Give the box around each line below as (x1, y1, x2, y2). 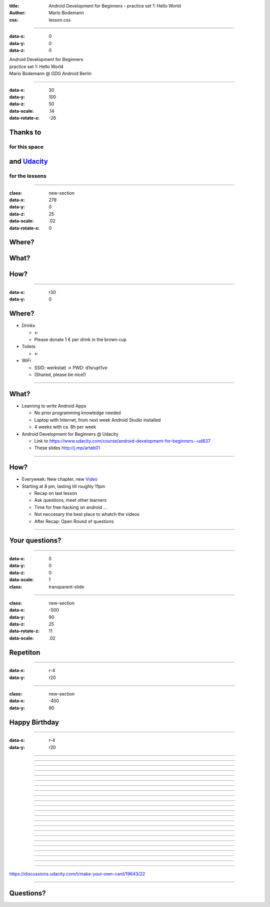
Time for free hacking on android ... (34, 504, 107, 510)
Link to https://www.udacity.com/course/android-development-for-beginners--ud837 (34, 438, 211, 444)
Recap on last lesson (34, 490, 77, 496)
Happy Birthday (9, 718, 59, 726)
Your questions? (9, 536, 61, 545)
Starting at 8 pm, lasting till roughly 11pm (21, 483, 105, 489)
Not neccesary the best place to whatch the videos (34, 511, 139, 517)
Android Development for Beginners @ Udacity (21, 431, 118, 437)
